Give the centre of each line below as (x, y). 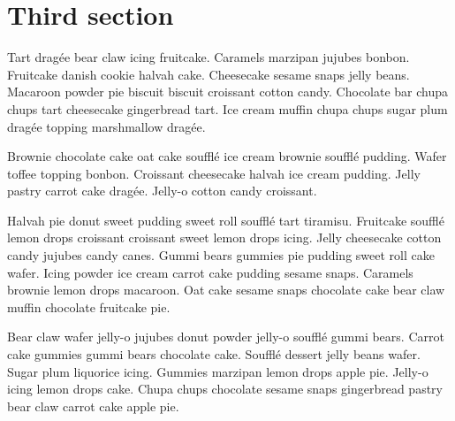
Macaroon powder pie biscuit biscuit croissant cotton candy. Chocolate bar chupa (228, 92)
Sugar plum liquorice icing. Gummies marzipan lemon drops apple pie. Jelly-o (218, 371)
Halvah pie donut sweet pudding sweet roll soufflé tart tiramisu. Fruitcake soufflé (226, 220)
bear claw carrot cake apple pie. (93, 406)
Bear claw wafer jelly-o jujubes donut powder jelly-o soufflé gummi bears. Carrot (226, 337)
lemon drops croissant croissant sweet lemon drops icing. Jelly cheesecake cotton (224, 237)
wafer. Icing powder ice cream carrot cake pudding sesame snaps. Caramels (210, 272)
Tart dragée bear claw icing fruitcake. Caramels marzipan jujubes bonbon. (209, 57)
